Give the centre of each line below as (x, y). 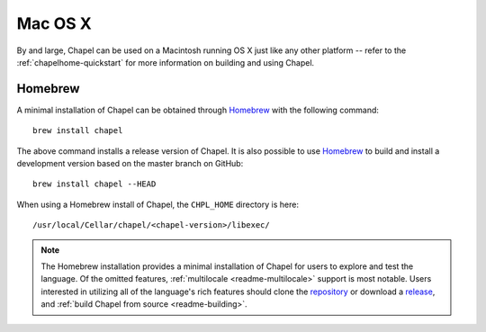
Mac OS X (54, 23)
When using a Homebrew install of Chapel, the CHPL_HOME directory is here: (157, 204)
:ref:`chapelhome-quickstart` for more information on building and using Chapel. (166, 62)
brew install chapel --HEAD (94, 184)
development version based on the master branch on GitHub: (130, 164)
